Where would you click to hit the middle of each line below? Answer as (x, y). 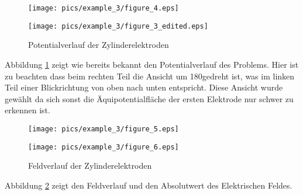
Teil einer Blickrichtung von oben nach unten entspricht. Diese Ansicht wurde (144, 87)
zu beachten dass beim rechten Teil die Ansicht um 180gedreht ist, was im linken (150, 76)
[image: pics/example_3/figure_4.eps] (104, 8)
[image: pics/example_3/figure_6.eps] (104, 147)
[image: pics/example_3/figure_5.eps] (104, 129)
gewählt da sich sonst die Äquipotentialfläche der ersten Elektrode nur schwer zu (149, 98)
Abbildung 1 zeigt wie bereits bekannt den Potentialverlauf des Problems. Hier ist (152, 64)
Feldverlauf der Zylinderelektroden (90, 166)
